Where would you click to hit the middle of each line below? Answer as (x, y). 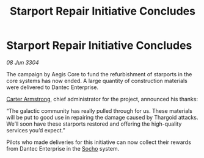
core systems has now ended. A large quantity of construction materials (97, 81)
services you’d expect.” (36, 130)
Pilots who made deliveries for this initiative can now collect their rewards (99, 142)
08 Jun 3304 (23, 62)
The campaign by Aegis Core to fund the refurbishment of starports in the (99, 74)
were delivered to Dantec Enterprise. (53, 87)
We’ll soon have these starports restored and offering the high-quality (94, 124)
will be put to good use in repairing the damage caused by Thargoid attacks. (102, 117)
